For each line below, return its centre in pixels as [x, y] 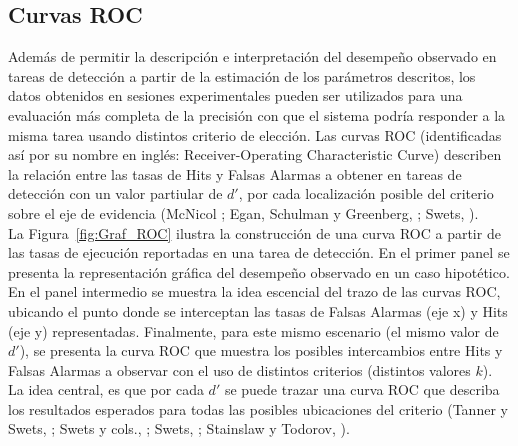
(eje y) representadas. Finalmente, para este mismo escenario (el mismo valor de [253, 330]
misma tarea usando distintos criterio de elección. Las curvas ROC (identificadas [255, 134]
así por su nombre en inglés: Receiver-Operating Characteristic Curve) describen [255, 154]
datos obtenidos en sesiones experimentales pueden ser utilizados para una [235, 95]
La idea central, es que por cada [106, 389]
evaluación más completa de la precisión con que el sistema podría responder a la [257, 114]
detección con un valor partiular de [115, 193]
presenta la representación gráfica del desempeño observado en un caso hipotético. [259, 271]
